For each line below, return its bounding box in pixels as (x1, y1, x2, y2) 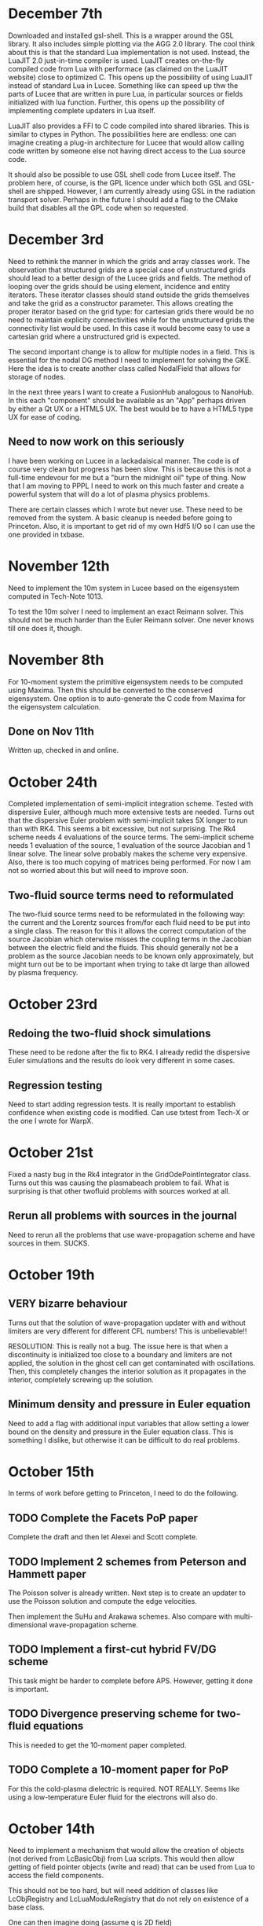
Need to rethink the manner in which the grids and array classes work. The (8, 256, 250, 266)
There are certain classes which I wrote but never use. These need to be (8, 504, 243, 514)
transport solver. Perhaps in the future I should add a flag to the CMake (8, 194, 238, 204)
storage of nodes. (8, 372, 66, 381)
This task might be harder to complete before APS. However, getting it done (8, 1675, 254, 1686)
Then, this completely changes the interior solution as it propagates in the (8, 1367, 247, 1376)
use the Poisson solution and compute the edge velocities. (8, 1597, 198, 1606)
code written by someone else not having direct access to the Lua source (8, 146, 246, 156)
